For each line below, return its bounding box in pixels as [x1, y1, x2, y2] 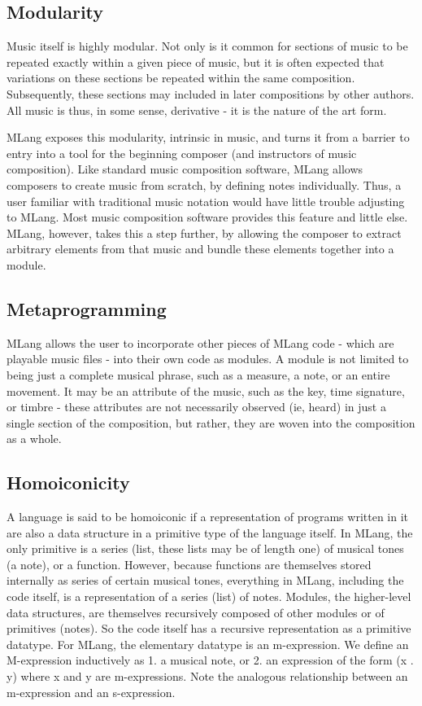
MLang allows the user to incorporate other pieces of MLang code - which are [7, 334, 394, 351]
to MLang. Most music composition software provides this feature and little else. [7, 208, 408, 226]
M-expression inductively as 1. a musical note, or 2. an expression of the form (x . [7, 651, 414, 669]
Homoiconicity [7, 470, 130, 495]
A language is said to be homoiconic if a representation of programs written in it [7, 508, 409, 525]
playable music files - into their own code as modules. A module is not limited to [7, 350, 409, 367]
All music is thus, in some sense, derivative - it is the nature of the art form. [7, 101, 387, 118]
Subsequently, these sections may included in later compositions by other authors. [7, 85, 415, 102]
